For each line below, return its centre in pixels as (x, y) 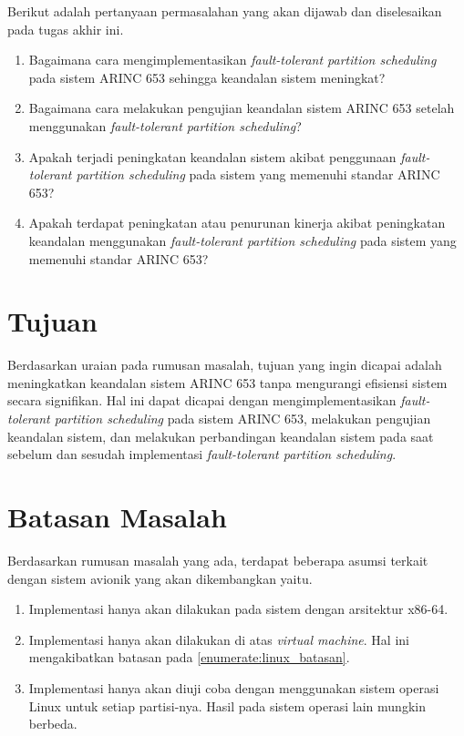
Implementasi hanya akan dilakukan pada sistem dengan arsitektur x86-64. (238, 609)
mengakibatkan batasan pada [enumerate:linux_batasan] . (189, 657)
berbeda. (53, 724)
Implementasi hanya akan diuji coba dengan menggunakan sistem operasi (234, 687)
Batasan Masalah (117, 516)
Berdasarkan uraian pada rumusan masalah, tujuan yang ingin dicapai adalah (225, 365)
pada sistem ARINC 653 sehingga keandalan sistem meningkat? (207, 77)
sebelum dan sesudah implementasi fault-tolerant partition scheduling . (202, 454)
